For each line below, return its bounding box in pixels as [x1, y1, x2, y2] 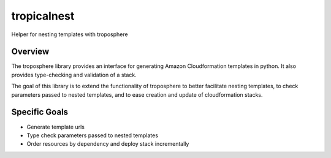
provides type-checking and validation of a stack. [11, 71, 137, 78]
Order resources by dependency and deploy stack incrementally [26, 140, 189, 148]
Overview [11, 47, 50, 57]
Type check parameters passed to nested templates [26, 132, 159, 139]
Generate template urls [26, 123, 85, 130]
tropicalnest [11, 9, 75, 23]
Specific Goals [11, 107, 69, 118]
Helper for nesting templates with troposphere [11, 31, 128, 38]
